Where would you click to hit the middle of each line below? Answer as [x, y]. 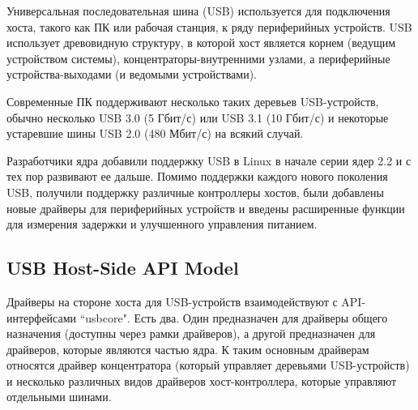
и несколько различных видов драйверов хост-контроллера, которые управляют [202, 380]
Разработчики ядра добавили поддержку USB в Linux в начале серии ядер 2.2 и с [209, 160]
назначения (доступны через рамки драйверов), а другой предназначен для [191, 333]
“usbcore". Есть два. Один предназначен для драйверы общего [234, 317]
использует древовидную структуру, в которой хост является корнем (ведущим [201, 43]
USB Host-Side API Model [123, 268]
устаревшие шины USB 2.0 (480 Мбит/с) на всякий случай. [155, 133]
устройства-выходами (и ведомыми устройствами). [132, 74]
